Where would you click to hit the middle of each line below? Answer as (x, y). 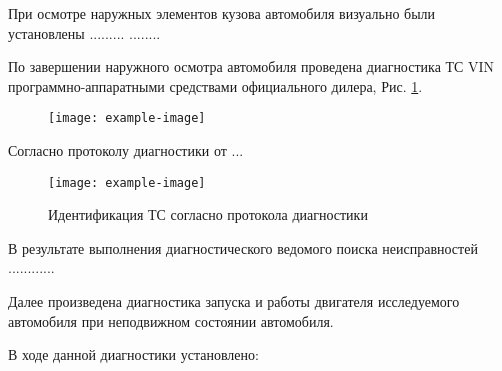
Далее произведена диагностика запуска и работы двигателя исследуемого (234, 301)
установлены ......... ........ (84, 32)
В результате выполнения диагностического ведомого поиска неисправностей (243, 247)
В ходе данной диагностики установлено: (133, 354)
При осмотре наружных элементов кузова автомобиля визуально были (222, 13)
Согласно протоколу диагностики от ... (126, 150)
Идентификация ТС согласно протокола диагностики (208, 214)
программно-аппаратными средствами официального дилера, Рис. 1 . (215, 85)
